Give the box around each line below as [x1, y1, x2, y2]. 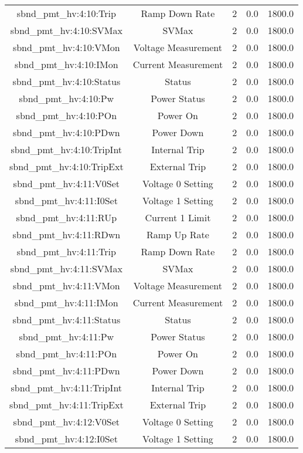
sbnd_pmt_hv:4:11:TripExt [9, 398, 124, 411]
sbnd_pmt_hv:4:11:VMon [12, 279, 120, 292]
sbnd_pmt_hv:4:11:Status [12, 313, 121, 326]
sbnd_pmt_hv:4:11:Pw [19, 330, 114, 343]
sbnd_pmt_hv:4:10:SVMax [10, 23, 122, 37]
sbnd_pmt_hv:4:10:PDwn [12, 126, 120, 139]
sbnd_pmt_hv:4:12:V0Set [13, 415, 120, 428]
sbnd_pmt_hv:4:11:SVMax [10, 262, 122, 275]
